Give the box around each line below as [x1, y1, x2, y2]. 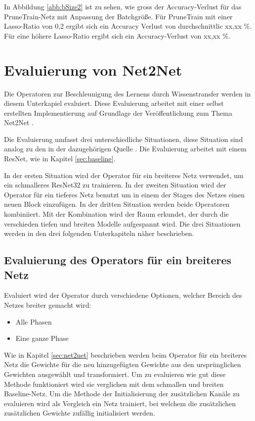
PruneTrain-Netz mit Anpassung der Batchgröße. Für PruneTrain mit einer [4, 11, 233, 21]
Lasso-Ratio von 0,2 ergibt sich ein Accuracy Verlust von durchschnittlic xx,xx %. [4, 21, 252, 31]
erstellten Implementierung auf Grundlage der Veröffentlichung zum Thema [4, 107, 232, 118]
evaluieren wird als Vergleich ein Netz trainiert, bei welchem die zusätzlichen [4, 398, 236, 408]
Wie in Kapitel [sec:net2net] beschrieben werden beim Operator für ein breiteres [4, 349, 247, 360]
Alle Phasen [15, 316, 52, 327]
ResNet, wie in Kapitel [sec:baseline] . [4, 153, 116, 164]
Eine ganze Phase [15, 333, 69, 343]
